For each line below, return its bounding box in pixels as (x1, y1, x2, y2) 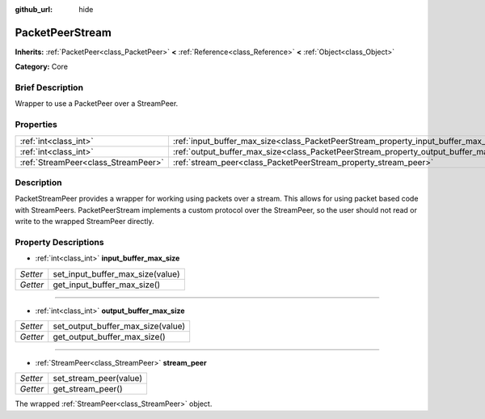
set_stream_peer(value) (53, 373, 143, 384)
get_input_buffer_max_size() (53, 279, 161, 290)
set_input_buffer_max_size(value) (53, 268, 180, 279)
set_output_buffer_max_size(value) (53, 320, 186, 332)
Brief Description (15, 82, 84, 93)
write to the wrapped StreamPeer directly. (15, 217, 154, 226)
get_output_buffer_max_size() (53, 332, 166, 343)
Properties (15, 119, 58, 130)
